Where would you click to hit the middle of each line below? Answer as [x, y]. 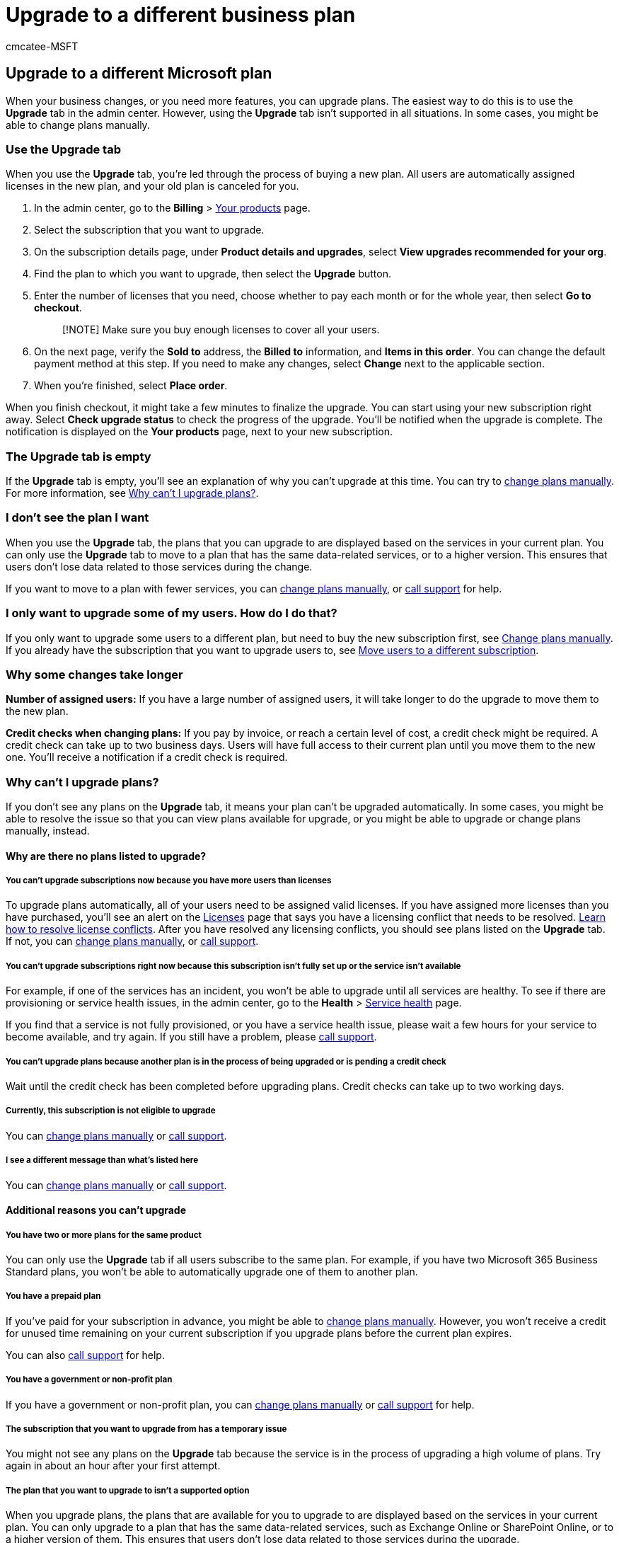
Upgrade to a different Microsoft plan [139, 74]
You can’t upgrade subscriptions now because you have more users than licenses [169, 881]
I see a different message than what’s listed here [102, 1160]
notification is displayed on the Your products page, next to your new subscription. [199, 432]
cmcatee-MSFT [42, 46]
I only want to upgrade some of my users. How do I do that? [172, 613]
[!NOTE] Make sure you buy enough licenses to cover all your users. [221, 330]
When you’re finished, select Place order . [131, 386]
